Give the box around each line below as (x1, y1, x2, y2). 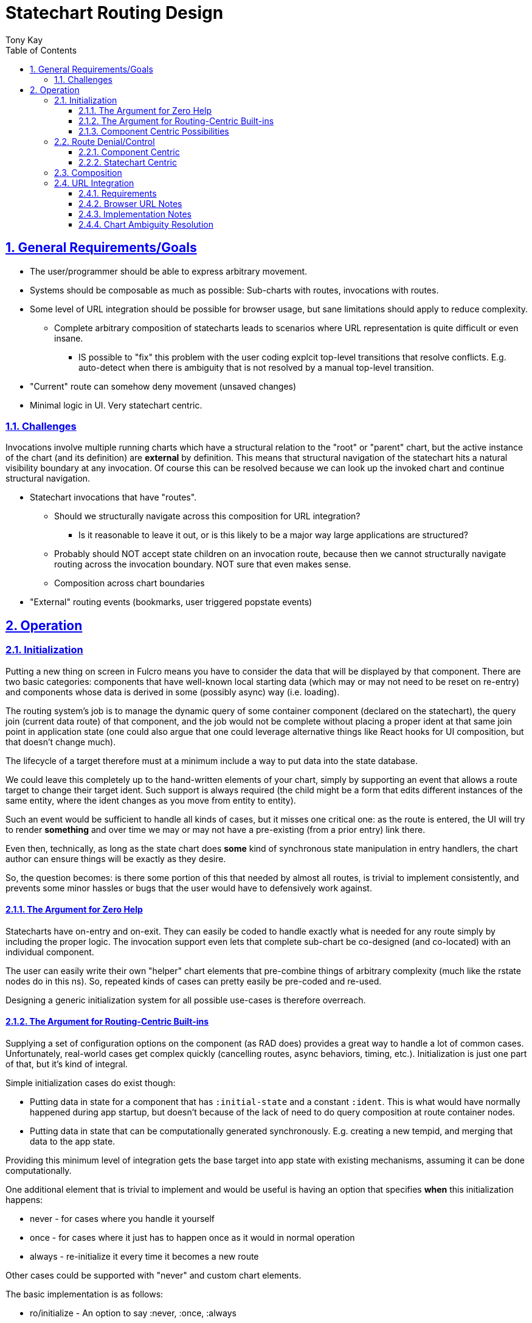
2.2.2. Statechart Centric (78, 156, 177, 167)
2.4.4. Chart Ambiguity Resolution (78, 219, 213, 230)
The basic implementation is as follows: (5, 1289, 164, 1299)
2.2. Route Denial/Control (54, 136, 155, 147)
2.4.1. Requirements (78, 188, 157, 198)
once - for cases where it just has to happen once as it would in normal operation (30, 1232, 355, 1243)
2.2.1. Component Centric (78, 146, 180, 157)
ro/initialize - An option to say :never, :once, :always (30, 1308, 237, 1318)
